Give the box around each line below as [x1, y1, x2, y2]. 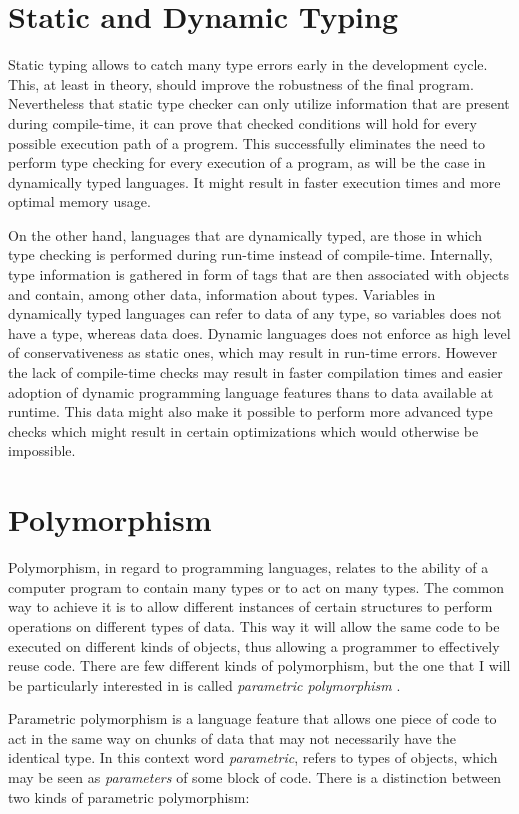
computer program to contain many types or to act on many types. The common [8, 576, 505, 597]
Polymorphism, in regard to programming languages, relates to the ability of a [8, 557, 489, 578]
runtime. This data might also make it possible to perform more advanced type [8, 401, 493, 422]
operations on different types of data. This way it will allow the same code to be [8, 615, 500, 636]
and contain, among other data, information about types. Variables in [8, 283, 436, 304]
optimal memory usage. [8, 191, 151, 212]
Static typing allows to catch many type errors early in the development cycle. [8, 54, 488, 75]
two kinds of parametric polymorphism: [8, 786, 250, 807]
